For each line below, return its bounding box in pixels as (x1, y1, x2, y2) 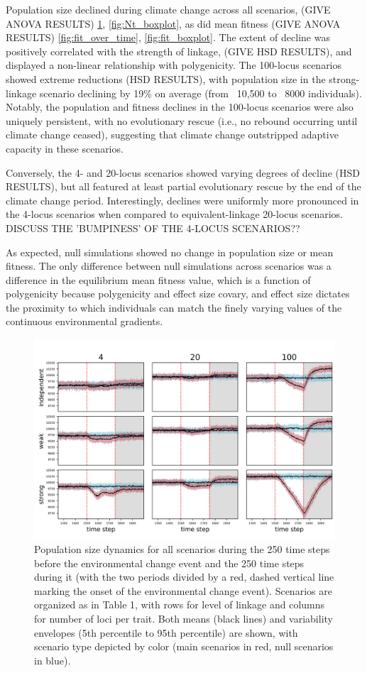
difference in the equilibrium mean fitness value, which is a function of (6, 272, 311, 287)
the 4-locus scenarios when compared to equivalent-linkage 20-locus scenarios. (6, 207, 343, 221)
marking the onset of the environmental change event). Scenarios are (34, 583, 332, 598)
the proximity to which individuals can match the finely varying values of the (6, 300, 342, 314)
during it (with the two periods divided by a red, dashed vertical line (34, 569, 334, 584)
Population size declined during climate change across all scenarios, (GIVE (6, 2, 331, 16)
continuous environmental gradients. (6, 314, 163, 329)
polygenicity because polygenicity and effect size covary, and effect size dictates (6, 286, 350, 301)
